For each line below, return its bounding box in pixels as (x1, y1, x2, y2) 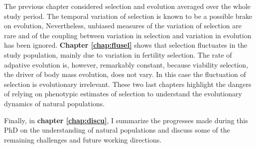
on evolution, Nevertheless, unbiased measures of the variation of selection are (4, 20, 242, 31)
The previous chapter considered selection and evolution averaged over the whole (4, 1, 251, 11)
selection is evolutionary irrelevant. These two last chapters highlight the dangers (4, 78, 252, 89)
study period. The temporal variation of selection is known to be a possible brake (4, 10, 253, 21)
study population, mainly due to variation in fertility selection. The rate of (4, 49, 232, 60)
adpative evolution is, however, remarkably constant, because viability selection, (4, 59, 249, 70)
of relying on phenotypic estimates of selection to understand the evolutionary (4, 88, 243, 99)
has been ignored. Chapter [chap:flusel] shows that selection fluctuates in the (4, 40, 248, 50)
